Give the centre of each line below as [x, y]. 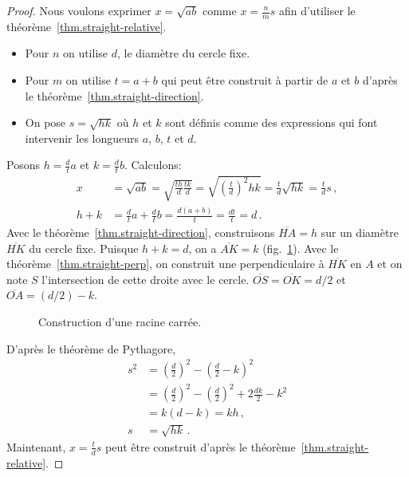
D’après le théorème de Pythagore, [91, 348]
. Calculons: [153, 165]
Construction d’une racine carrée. [120, 321]
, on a [203, 248]
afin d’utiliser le [317, 10]
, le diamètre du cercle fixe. [183, 53]
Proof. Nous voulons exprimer [79, 10]
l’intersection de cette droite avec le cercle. [146, 279]
